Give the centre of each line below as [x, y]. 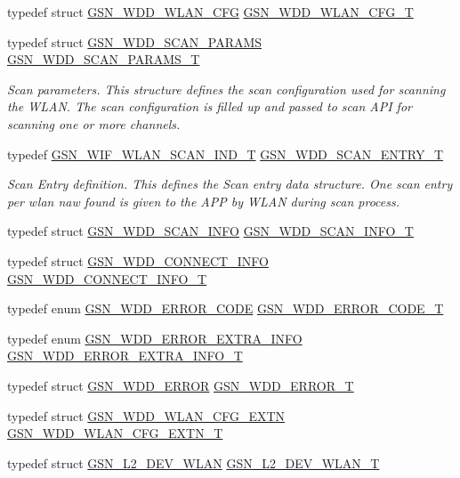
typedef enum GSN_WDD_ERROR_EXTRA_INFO [155, 338]
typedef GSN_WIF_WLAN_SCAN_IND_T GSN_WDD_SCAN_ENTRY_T [226, 154]
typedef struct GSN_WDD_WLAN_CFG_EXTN [146, 415]
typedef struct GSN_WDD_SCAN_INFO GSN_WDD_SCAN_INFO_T [210, 231]
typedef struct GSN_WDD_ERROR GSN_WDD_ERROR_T [181, 385]
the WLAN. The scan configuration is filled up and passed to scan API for [210, 106]
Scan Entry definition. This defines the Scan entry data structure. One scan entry [230, 184]
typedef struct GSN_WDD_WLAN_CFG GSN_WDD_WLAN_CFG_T [210, 12]
